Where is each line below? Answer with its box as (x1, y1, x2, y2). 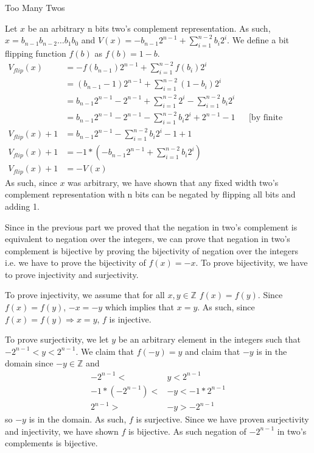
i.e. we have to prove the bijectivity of (5, 256, 146, 269)
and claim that (185, 344, 240, 357)
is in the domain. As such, (29, 413, 127, 426)
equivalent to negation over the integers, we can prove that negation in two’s (5, 232, 290, 245)
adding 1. (5, 199, 40, 212)
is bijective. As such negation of (128, 424, 246, 437)
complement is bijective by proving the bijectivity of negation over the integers (5, 244, 299, 257)
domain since (5, 357, 54, 369)
